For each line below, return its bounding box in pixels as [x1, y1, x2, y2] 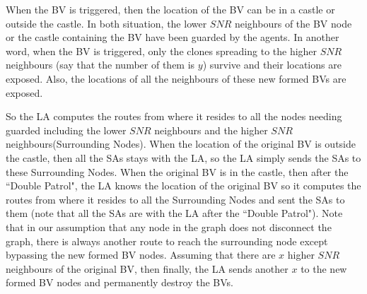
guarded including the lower [6, 122, 127, 137]
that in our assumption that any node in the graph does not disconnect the [6, 219, 332, 234]
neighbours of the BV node [234, 16, 352, 30]
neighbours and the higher [154, 122, 268, 137]
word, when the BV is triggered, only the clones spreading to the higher [6, 43, 318, 58]
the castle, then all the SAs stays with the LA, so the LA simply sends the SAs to [6, 150, 361, 165]
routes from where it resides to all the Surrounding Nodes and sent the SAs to [6, 192, 345, 206]
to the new [301, 261, 347, 276]
